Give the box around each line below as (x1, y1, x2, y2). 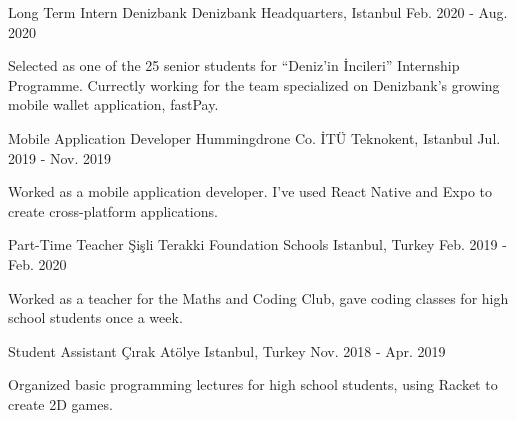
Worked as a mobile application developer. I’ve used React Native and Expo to (8, 181, 493, 202)
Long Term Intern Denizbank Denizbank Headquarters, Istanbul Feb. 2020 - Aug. (8, 2, 508, 22)
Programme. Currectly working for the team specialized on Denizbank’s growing (8, 74, 500, 95)
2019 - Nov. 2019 (8, 147, 112, 168)
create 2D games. (8, 393, 113, 414)
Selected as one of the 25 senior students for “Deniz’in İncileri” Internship (8, 55, 460, 76)
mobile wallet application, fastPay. (8, 94, 219, 115)
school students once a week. (8, 307, 183, 328)
